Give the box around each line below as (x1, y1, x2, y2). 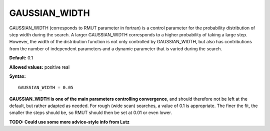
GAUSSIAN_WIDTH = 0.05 (18, 85, 74, 91)
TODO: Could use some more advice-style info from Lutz (9, 119, 130, 125)
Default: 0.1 (9, 55, 33, 61)
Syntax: (9, 73, 26, 79)
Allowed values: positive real (9, 64, 70, 70)
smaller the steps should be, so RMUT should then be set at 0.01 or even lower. (9, 110, 172, 116)
